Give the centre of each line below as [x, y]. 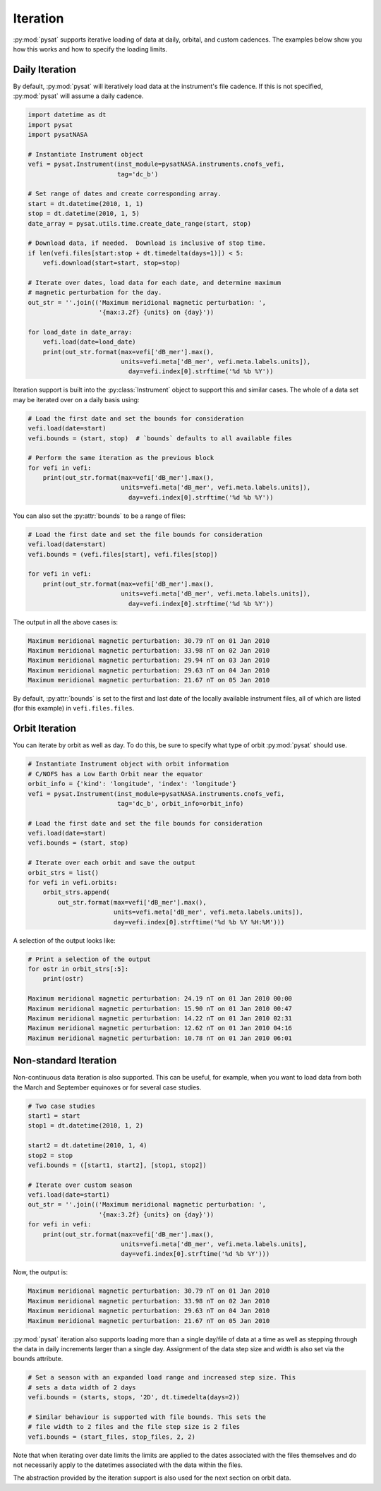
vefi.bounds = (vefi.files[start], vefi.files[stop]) [123, 554]
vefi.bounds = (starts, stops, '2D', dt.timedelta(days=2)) [134, 1398]
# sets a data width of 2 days [82, 1387]
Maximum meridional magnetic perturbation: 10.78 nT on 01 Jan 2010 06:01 [160, 1038]
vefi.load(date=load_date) [90, 342]
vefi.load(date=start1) [69, 1195]
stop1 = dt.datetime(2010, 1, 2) [86, 1126]
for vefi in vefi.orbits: [73, 883]
